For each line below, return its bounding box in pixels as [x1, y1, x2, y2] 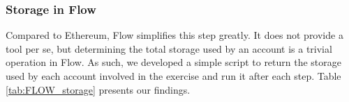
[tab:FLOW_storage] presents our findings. [6, 82, 191, 96]
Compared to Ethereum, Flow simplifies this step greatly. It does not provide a [6, 28, 343, 42]
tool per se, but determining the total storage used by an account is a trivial [6, 41, 332, 56]
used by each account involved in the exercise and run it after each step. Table [6, 69, 341, 83]
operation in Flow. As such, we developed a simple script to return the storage [6, 55, 342, 69]
